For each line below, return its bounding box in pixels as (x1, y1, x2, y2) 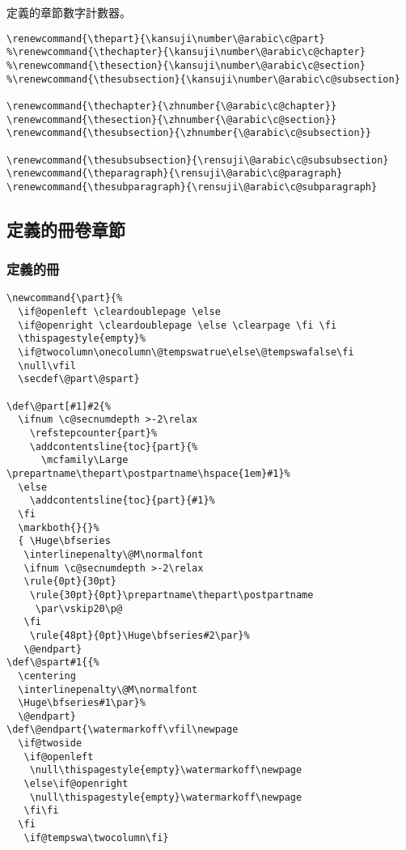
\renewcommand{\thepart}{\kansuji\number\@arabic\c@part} (6, 32, 325, 45)
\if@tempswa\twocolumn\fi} (23, 831, 169, 844)
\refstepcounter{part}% (29, 427, 158, 440)
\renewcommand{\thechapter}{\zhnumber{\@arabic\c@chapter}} (6, 100, 337, 112)
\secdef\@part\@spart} (18, 373, 140, 385)
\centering (18, 669, 76, 682)
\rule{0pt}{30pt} (23, 576, 117, 588)
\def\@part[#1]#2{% (6, 400, 111, 412)
